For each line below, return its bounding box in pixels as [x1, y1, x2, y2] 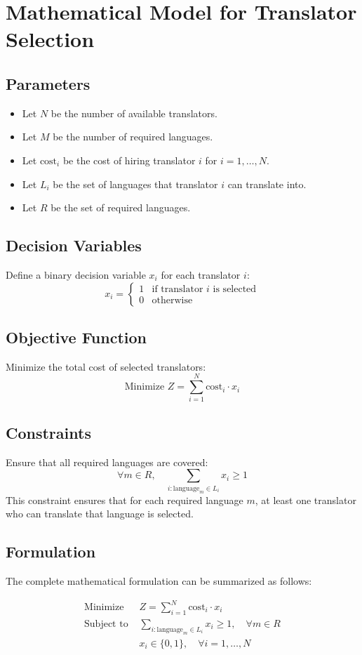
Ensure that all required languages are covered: [6, 454, 208, 469]
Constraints [6, 421, 91, 443]
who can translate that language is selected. [6, 506, 194, 521]
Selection [6, 25, 95, 53]
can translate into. [227, 176, 307, 191]
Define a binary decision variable [6, 267, 146, 282]
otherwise [152, 296, 193, 306]
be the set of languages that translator [53, 176, 218, 191]
